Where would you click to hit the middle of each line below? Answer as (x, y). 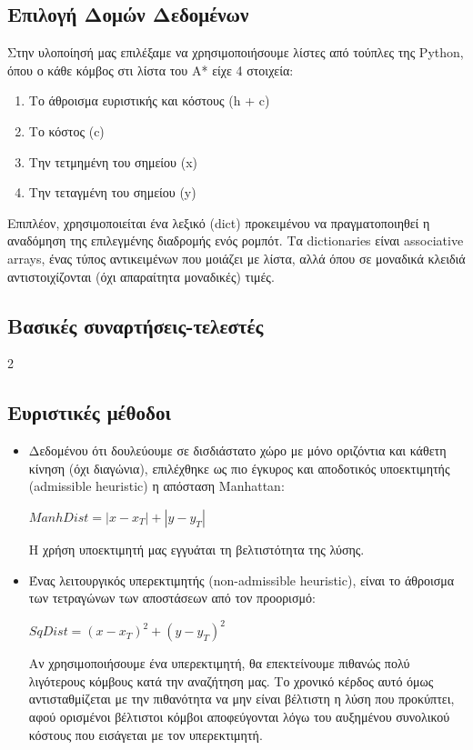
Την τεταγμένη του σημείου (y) (112, 192)
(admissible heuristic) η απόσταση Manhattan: (156, 486)
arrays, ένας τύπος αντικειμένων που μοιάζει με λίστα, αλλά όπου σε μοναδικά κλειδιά (236, 258)
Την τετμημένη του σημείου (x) (113, 161)
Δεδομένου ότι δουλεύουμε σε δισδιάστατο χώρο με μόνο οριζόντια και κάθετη (237, 450)
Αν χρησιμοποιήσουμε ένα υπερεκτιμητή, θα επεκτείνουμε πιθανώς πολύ (219, 663)
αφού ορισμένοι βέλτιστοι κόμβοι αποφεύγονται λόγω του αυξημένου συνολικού (239, 716)
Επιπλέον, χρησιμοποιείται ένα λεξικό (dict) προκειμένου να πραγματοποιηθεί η (219, 222)
